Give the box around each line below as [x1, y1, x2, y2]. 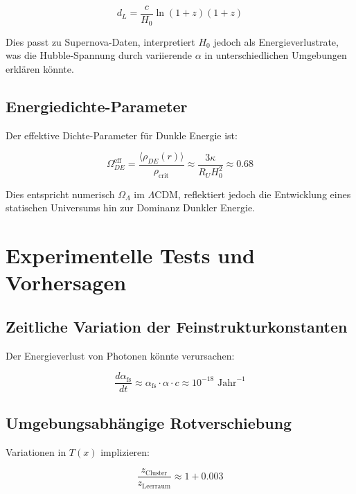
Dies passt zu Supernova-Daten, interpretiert [6, 34, 195, 48]
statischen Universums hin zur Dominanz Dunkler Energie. [6, 200, 256, 215]
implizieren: [100, 444, 150, 459]
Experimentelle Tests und [6, 241, 255, 270]
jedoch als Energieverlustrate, [213, 34, 339, 48]
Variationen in [6, 444, 66, 459]
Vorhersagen [6, 268, 127, 297]
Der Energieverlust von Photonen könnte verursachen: [6, 348, 235, 362]
